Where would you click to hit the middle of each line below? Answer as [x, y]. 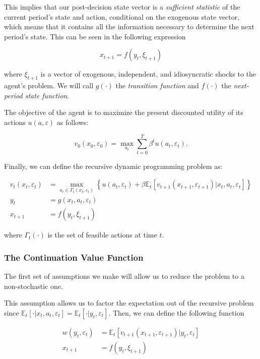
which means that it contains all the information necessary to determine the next [129, 26]
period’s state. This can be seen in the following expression [95, 36]
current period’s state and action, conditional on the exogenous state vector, [122, 16]
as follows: [73, 122]
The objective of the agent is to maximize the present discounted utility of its [124, 112]
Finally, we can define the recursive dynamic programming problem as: [113, 166]
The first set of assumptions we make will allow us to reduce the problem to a [124, 276]
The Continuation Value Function [74, 257]
